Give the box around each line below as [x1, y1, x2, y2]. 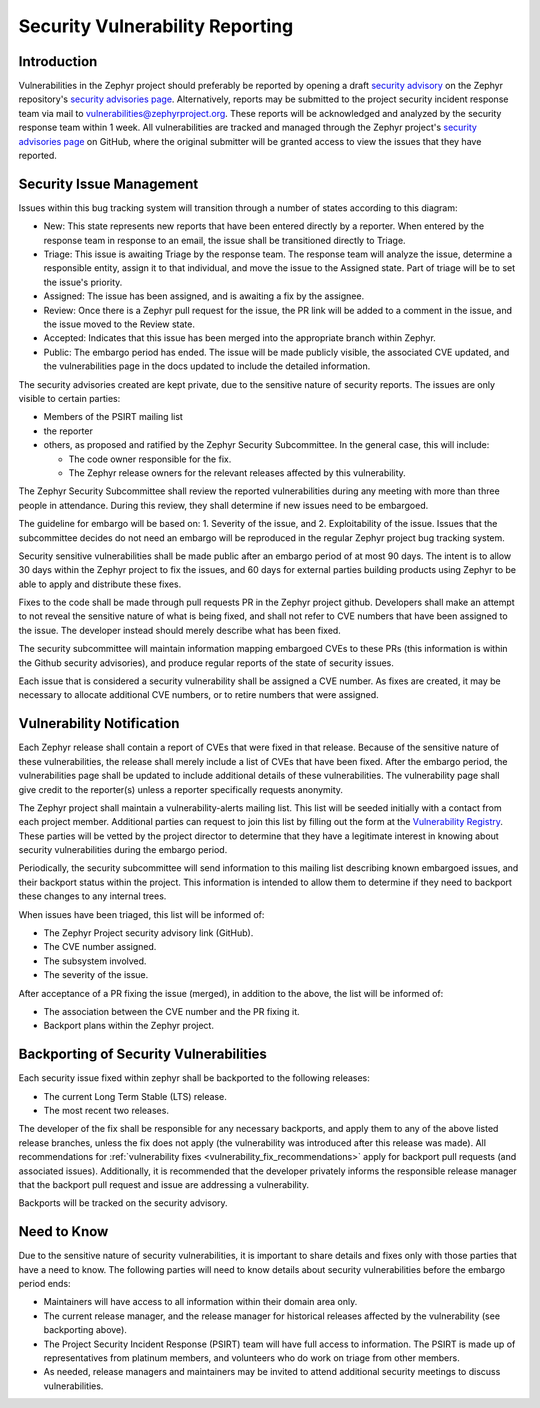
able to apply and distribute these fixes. [18, 578, 182, 590]
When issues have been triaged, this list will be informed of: [18, 908, 265, 920]
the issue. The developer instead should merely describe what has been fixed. [18, 624, 342, 636]
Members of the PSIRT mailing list [43, 411, 184, 423]
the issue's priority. [43, 276, 123, 288]
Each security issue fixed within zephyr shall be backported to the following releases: [18, 1072, 370, 1084]
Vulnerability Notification [18, 715, 180, 732]
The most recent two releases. [43, 1105, 170, 1117]
